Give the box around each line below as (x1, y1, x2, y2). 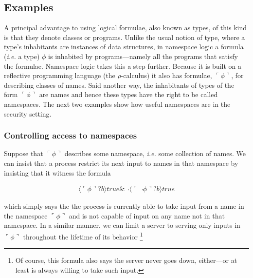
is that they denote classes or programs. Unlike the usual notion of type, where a (4, 32, 245, 42)
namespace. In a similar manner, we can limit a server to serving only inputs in (4, 220, 240, 230)
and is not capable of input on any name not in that (69, 210, 225, 220)
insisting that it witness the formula (4, 167, 111, 178)
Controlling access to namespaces (4, 129, 137, 141)
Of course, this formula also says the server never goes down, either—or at (15, 255, 237, 265)
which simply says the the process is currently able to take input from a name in (4, 201, 244, 211)
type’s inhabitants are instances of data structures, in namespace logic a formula (4, 41, 244, 52)
